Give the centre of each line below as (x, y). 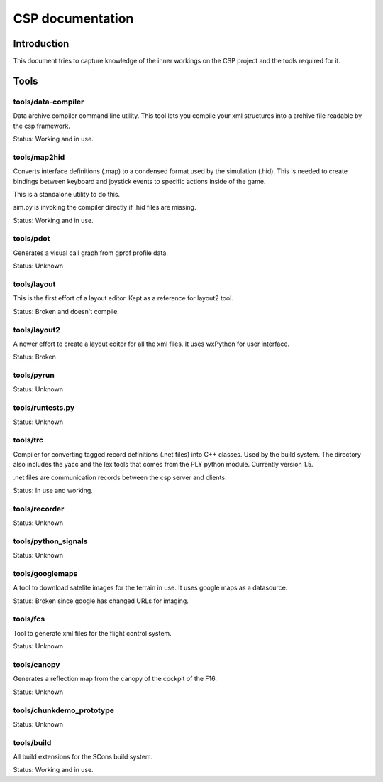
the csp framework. (42, 126)
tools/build (32, 742)
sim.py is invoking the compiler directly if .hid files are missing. (105, 207)
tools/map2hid (39, 157)
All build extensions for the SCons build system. (83, 757)
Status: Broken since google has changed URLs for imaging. (101, 601)
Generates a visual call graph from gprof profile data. (90, 253)
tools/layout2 (37, 330)
